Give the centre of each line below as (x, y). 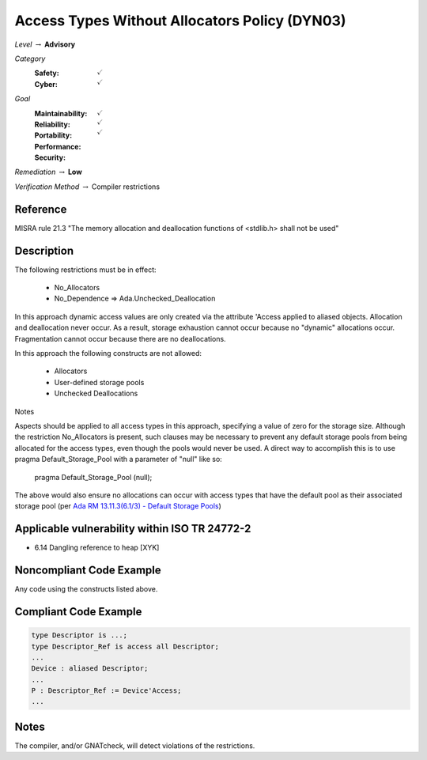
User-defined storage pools (99, 382)
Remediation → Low (48, 172)
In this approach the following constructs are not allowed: (108, 353)
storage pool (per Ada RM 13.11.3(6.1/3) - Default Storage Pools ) (118, 506)
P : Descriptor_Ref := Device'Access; (106, 691)
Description (44, 250)
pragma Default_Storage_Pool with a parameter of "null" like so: (119, 459)
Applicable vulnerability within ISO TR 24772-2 (133, 529)
